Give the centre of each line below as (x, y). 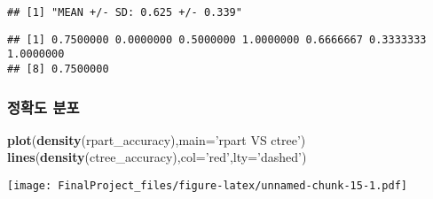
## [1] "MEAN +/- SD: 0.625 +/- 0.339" (125, 12)
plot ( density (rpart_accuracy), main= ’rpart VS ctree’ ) (157, 139)
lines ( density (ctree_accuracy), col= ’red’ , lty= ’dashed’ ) (157, 157)
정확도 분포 (43, 107)
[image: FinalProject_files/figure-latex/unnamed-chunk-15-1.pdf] (208, 186)
